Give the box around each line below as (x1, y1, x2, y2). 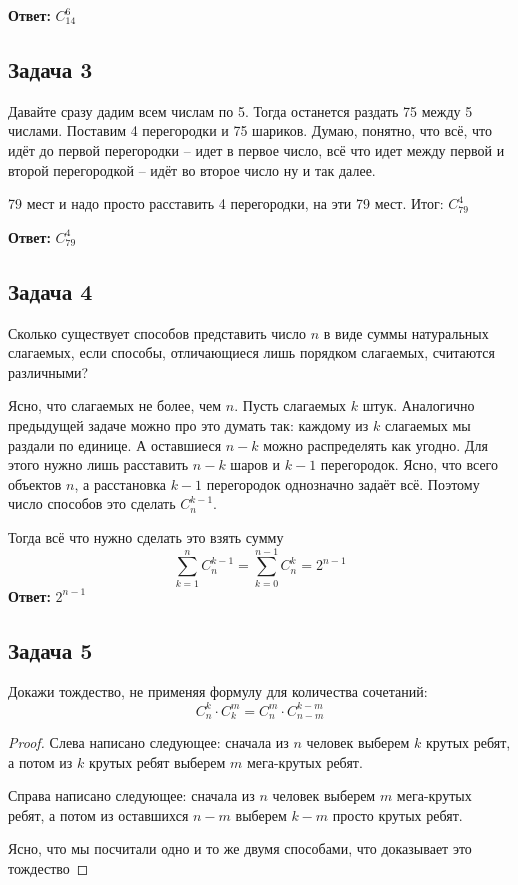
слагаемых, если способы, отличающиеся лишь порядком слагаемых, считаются (8, 342, 495, 363)
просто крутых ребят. (332, 804, 463, 825)
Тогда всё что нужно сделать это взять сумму (8, 526, 284, 547)
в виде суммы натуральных (323, 322, 489, 343)
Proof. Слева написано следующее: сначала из (8, 731, 289, 752)
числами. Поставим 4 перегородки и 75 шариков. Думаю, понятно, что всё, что (8, 120, 492, 141)
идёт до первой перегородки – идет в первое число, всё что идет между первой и (8, 139, 505, 160)
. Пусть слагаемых (234, 395, 347, 416)
